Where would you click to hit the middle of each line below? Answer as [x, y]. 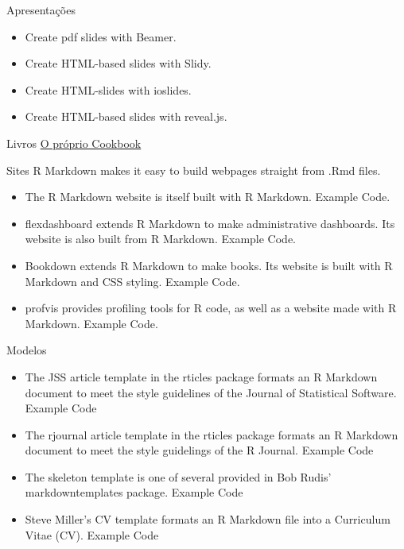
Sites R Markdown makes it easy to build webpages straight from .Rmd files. [194, 170]
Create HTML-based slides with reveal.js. [126, 116]
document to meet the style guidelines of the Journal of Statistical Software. [211, 392]
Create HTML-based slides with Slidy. [118, 63]
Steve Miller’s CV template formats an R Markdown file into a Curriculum [208, 519]
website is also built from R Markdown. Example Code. [160, 239]
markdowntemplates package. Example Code [134, 492]
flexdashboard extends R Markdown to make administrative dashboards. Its [210, 223]
